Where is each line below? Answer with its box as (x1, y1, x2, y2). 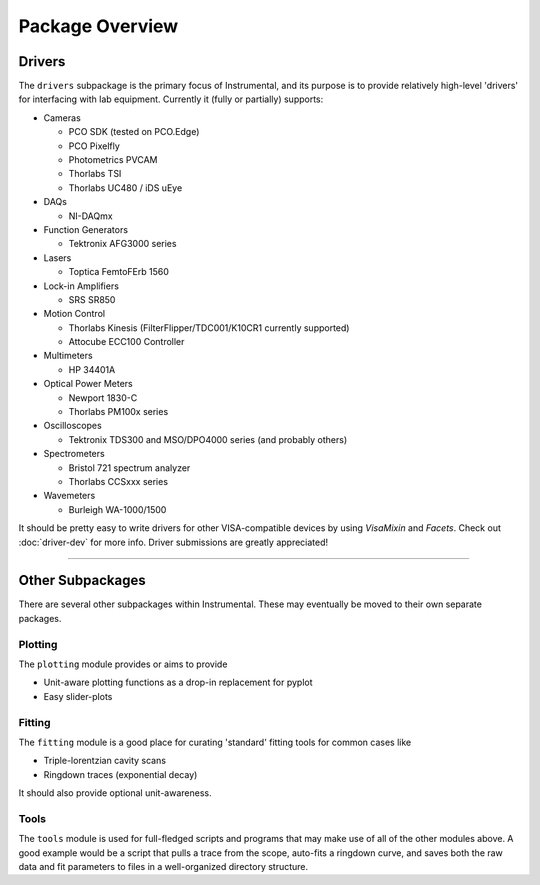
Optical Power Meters (43, 378, 134, 390)
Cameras (43, 111, 82, 124)
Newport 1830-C (68, 391, 138, 404)
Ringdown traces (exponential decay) (43, 768, 198, 780)
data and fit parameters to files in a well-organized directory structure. (18, 861, 309, 873)
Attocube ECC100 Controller (68, 336, 185, 348)
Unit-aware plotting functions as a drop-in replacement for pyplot (43, 676, 314, 689)
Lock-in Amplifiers (43, 280, 120, 292)
